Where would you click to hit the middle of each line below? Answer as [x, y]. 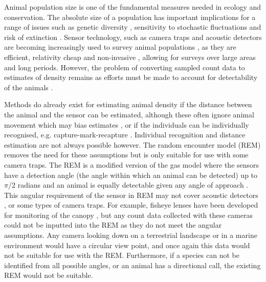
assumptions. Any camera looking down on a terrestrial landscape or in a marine [131, 235]
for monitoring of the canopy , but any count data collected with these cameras [128, 215]
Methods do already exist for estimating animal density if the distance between [128, 104]
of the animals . [29, 87]
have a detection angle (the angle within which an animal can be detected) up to [131, 175]
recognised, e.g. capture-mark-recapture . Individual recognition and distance [125, 135]
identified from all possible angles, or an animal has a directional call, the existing [132, 265]
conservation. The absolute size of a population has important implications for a [130, 17]
